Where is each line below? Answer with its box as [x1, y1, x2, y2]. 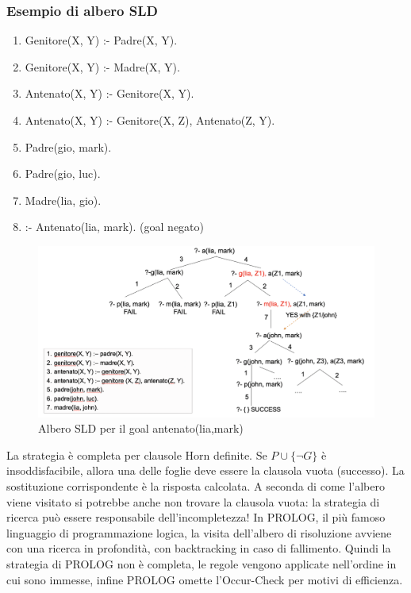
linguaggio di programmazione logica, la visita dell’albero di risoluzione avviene [6, 524, 392, 541]
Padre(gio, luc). [25, 165, 101, 182]
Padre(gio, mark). [25, 138, 112, 155]
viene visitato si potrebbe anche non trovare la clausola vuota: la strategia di [6, 493, 380, 510]
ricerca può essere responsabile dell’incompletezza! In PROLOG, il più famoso [6, 509, 386, 526]
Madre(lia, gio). [25, 191, 102, 208]
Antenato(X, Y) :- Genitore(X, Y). [25, 85, 194, 102]
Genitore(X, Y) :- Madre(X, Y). [25, 58, 180, 75]
